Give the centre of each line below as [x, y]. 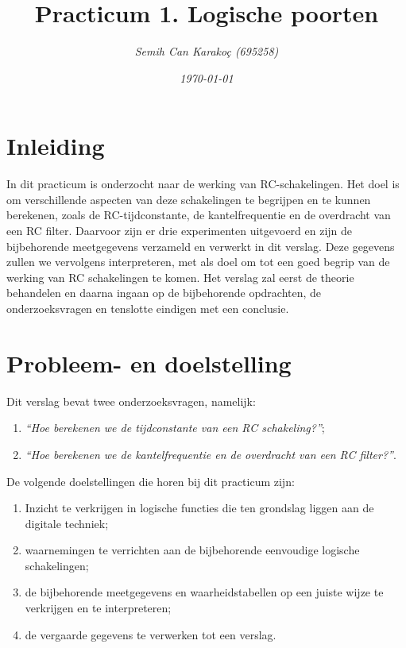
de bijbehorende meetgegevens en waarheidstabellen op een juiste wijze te [204, 592]
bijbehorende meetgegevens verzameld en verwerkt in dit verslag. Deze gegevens [201, 246]
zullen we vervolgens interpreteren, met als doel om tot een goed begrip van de [198, 262]
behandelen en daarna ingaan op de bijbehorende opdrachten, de [164, 293]
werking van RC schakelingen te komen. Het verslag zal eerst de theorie [180, 277]
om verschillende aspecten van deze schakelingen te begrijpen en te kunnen [189, 199]
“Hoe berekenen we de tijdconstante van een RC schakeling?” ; [175, 428]
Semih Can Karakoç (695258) [207, 51]
